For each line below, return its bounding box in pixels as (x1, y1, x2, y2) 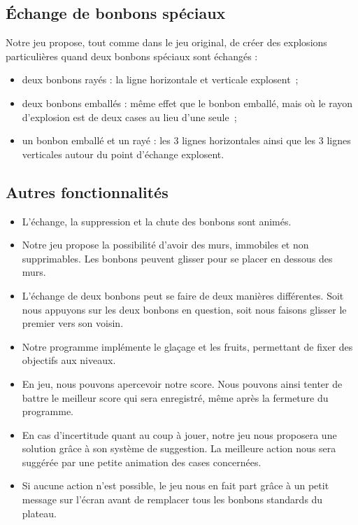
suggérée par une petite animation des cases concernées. (22, 454, 262, 469)
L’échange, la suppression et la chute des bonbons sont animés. (22, 213, 292, 228)
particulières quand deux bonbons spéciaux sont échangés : (6, 48, 258, 63)
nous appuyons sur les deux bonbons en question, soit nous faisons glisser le (22, 302, 347, 316)
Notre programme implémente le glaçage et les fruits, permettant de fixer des (22, 339, 353, 353)
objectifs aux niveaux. (22, 353, 116, 367)
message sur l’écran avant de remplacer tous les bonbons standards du (22, 492, 323, 507)
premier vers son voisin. (22, 316, 124, 330)
